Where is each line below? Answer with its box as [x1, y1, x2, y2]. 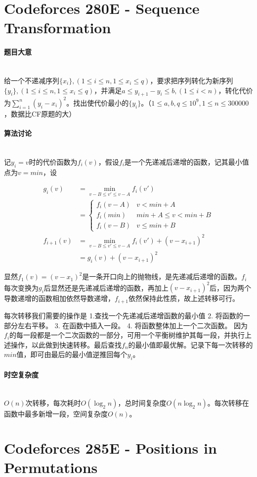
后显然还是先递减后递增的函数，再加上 [43, 282, 169, 293]
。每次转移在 [207, 398, 249, 408]
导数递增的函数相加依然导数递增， [4, 293, 115, 303]
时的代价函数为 [29, 156, 78, 167]
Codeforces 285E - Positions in [4, 438, 217, 458]
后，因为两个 [210, 282, 252, 293]
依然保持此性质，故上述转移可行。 [128, 293, 240, 303]
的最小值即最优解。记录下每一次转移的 [128, 339, 253, 350]
